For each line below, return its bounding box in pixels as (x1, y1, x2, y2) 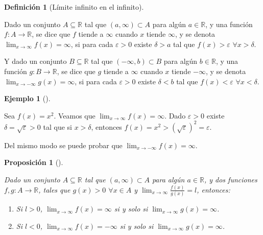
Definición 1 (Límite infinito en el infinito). (4, 2, 144, 12)
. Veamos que (54, 110, 95, 121)
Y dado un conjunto (4, 56, 67, 66)
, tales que (38, 184, 70, 195)
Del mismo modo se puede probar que (4, 139, 123, 150)
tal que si (43, 121, 72, 132)
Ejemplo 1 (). (4, 93, 51, 104)
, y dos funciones (204, 174, 257, 185)
